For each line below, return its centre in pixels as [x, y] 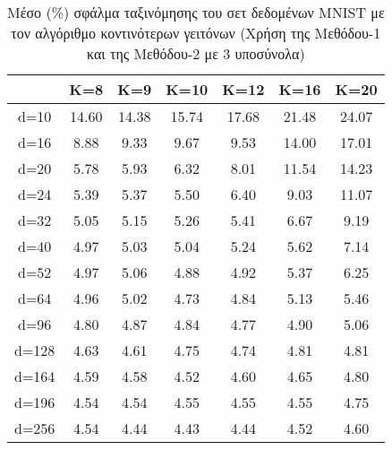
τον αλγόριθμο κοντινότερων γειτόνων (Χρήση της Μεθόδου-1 [196, 33]
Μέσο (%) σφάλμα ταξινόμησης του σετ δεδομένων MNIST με [196, 12]
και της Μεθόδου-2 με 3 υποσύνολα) [196, 53]
